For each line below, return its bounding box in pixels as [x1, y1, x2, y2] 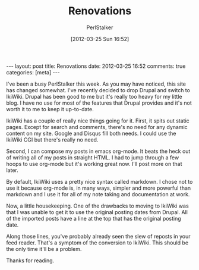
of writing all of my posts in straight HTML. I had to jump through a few [6, 153, 179, 161]
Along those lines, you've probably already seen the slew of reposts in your [6, 233, 191, 240]
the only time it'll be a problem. [6, 245, 82, 252]
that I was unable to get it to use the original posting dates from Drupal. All [6, 208, 188, 215]
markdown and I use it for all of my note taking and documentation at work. [6, 190, 190, 197]
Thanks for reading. [6, 257, 55, 264]
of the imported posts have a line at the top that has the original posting [6, 215, 181, 222]
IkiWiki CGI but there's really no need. [6, 136, 99, 143]
